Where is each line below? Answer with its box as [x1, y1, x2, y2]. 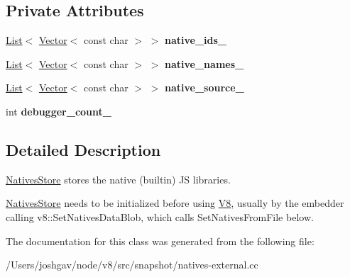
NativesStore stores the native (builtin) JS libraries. [6, 171, 231, 186]
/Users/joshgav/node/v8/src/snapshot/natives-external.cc [6, 257, 258, 272]
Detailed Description [6, 138, 161, 160]
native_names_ [165, 56, 244, 71]
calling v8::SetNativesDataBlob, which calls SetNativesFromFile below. [6, 209, 314, 224]
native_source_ [165, 80, 244, 95]
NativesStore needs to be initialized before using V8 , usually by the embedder [6, 196, 344, 210]
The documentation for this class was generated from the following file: [6, 233, 315, 248]
